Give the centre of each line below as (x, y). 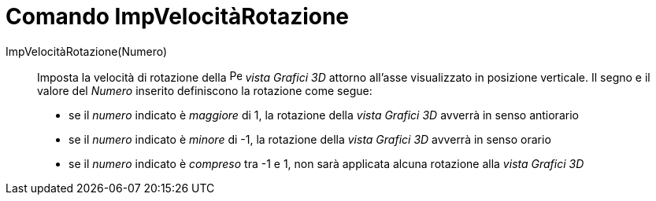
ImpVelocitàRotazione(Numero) (87, 51)
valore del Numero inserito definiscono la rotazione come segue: (205, 90)
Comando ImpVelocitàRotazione (178, 16)
